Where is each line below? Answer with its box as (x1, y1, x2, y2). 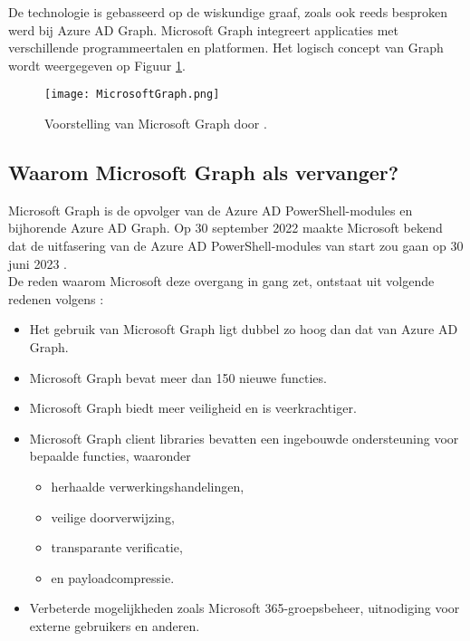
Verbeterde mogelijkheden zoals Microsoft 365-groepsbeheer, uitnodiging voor (29, 598, 460, 617)
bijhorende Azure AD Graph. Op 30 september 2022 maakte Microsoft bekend (8, 218, 443, 237)
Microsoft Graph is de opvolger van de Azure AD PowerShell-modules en (8, 200, 413, 219)
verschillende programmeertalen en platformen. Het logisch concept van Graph (8, 38, 444, 57)
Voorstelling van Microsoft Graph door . (44, 114, 267, 133)
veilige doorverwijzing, (51, 507, 175, 526)
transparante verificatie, (51, 538, 183, 557)
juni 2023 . (8, 254, 67, 273)
